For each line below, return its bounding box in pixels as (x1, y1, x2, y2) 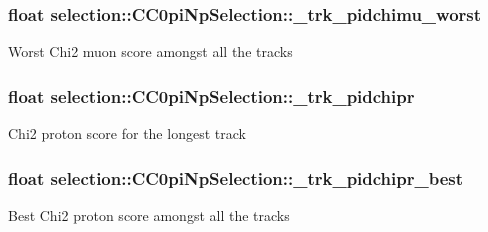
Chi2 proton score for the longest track (8, 123, 246, 144)
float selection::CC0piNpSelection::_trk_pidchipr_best (8, 165, 464, 190)
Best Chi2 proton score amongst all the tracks (8, 204, 290, 225)
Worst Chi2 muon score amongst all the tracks (8, 41, 293, 62)
